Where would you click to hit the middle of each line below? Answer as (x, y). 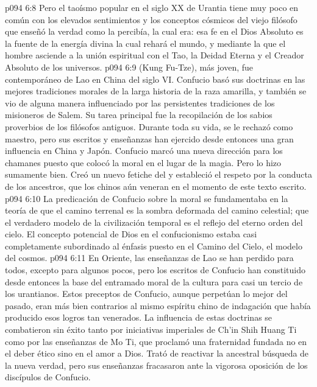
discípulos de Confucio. (48, 377)
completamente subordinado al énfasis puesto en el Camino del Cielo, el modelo (154, 246)
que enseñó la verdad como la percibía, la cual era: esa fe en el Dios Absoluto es (154, 31)
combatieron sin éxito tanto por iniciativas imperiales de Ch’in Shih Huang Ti (151, 329)
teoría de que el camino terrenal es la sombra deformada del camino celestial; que (157, 210)
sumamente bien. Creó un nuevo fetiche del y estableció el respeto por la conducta (158, 174)
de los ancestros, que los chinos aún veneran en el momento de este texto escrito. (156, 186)
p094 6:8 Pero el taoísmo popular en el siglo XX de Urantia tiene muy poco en (152, 7)
